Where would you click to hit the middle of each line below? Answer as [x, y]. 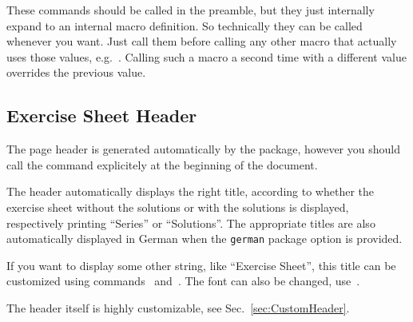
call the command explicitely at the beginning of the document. [162, 164]
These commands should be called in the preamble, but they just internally [191, 10]
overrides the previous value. [76, 72]
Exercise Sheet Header [102, 115]
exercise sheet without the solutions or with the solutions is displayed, [178, 207]
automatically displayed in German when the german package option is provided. [205, 239]
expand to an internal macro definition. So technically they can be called [185, 25]
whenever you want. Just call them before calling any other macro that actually [202, 41]
